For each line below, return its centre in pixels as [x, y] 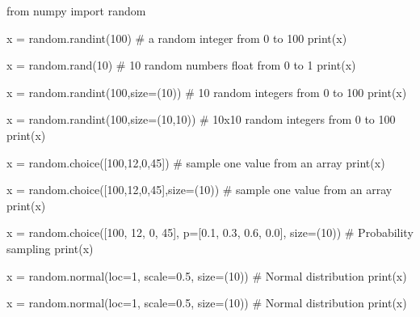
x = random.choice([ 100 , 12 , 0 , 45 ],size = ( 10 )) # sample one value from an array [199, 190]
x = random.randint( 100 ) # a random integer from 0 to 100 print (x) [177, 38]
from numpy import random [76, 11]
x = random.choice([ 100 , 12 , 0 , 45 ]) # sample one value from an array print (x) [196, 162]
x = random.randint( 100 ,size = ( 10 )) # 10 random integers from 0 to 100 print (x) [207, 92]
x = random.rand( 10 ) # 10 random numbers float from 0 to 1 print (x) [181, 65]
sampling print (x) [50, 248]
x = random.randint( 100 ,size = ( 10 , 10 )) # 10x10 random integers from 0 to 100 [201, 119]
